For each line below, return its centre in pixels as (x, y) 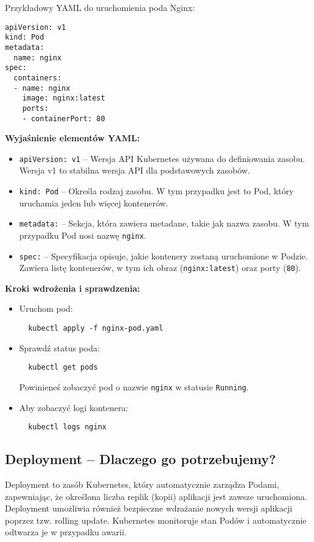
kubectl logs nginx (67, 427)
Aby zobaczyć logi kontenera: (74, 407)
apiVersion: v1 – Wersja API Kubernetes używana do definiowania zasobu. (162, 158)
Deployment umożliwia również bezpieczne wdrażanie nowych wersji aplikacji (149, 508)
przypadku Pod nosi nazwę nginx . (83, 235)
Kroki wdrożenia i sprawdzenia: (72, 288)
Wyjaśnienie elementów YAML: (72, 138)
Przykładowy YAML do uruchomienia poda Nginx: (100, 7)
